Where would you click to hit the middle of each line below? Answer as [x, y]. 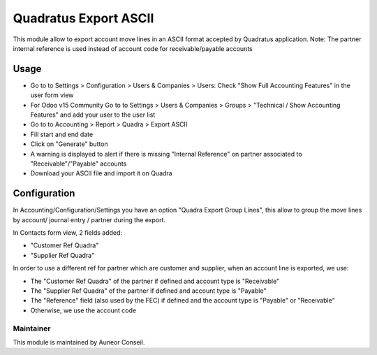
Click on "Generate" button [69, 144]
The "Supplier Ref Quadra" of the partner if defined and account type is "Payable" [148, 291]
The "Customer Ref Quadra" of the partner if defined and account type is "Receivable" [155, 281]
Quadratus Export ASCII [83, 18]
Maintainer [32, 328]
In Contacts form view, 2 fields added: [67, 233]
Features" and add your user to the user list [93, 115]
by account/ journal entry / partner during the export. [89, 219]
